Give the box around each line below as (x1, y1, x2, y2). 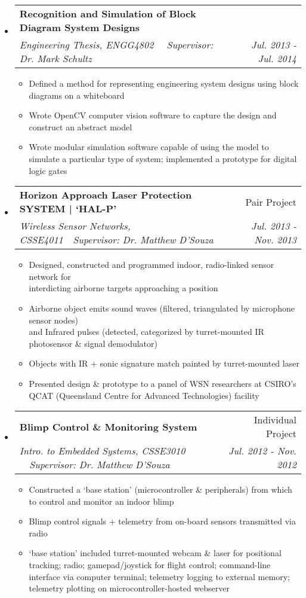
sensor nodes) (29, 313, 78, 326)
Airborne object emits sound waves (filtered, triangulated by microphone (29, 301, 295, 314)
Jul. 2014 (258, 51, 296, 65)
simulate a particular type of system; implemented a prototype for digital (29, 152, 297, 164)
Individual (254, 413, 296, 427)
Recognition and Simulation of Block (19, 7, 196, 20)
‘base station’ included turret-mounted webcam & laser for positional (29, 547, 282, 559)
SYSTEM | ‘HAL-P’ (19, 202, 117, 216)
